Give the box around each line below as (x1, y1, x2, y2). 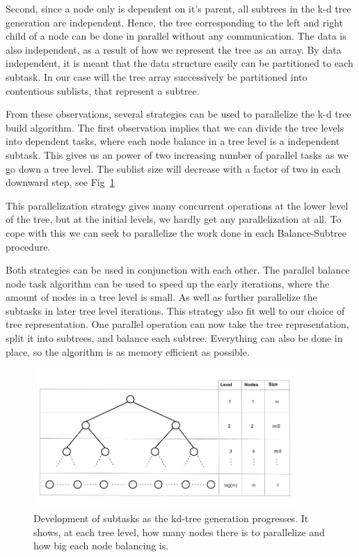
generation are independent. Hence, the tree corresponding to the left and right (6, 15, 343, 29)
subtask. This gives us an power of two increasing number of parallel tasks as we (6, 147, 349, 162)
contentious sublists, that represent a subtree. (6, 83, 200, 97)
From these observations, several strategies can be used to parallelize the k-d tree (6, 107, 351, 121)
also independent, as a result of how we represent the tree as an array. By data (6, 42, 342, 56)
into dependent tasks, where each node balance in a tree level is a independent (6, 134, 340, 148)
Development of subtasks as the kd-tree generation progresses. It (33, 511, 309, 526)
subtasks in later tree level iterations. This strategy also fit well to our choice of (6, 303, 345, 317)
